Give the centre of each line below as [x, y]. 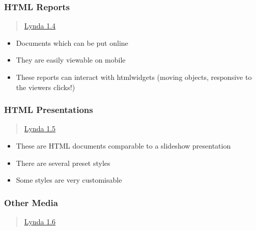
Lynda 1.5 [40, 128]
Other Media [31, 202]
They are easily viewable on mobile [71, 60]
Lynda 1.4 [40, 26]
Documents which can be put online [72, 42]
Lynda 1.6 [40, 221]
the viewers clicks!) [46, 87]
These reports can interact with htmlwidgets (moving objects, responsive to [134, 77]
